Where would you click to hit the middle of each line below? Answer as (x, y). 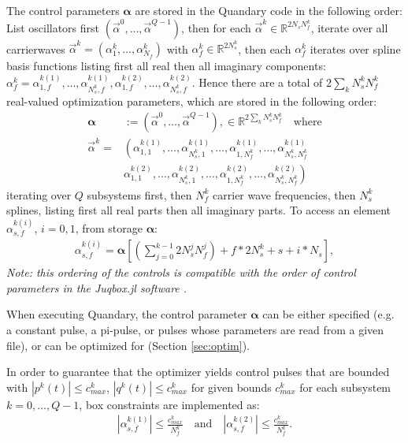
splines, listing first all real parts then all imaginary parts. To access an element (199, 210)
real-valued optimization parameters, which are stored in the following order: (192, 101)
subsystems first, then (139, 194)
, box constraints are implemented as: (169, 404)
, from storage (109, 227)
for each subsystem (345, 387)
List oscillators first (53, 27)
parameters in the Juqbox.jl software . (97, 287)
